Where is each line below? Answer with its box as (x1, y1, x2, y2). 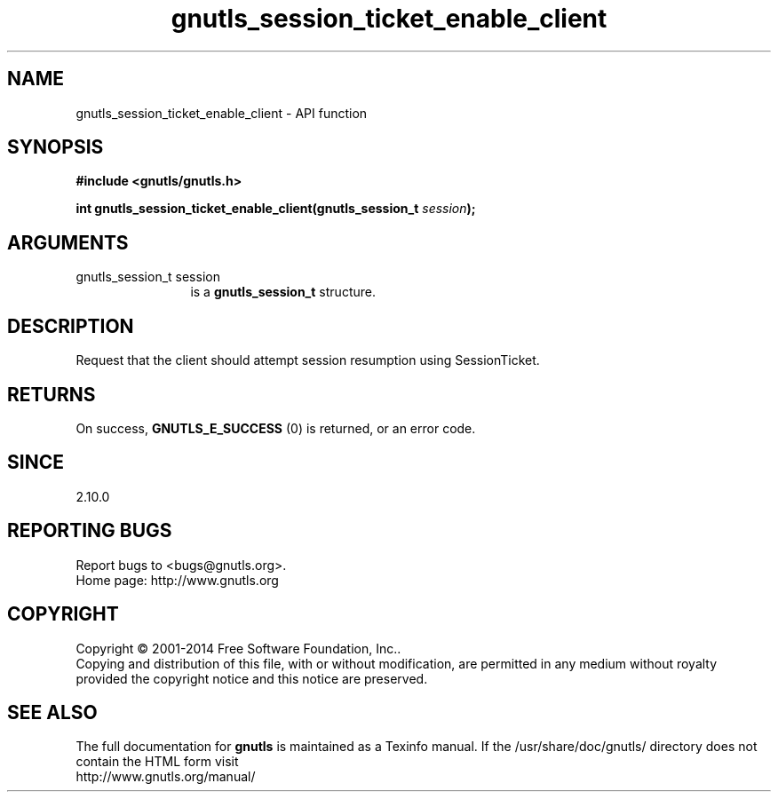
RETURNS (7, 383, 96, 406)
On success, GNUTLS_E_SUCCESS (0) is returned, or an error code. (75, 420, 476, 436)
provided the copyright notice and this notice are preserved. (75, 670, 428, 686)
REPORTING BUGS (7, 519, 172, 542)
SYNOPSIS (7, 136, 104, 159)
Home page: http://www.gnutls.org (75, 572, 279, 588)
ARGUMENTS (7, 231, 129, 254)
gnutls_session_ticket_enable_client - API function (75, 105, 368, 121)
